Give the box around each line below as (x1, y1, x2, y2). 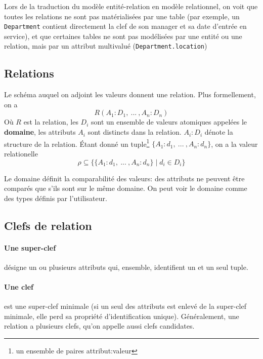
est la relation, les (23, 116, 78, 127)
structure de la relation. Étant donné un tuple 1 (4, 137, 150, 149)
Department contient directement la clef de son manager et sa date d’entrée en (4, 21, 247, 31)
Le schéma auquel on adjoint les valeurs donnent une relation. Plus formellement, (4, 89, 256, 100)
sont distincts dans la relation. (87, 127, 182, 137)
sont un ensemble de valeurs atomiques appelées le (91, 116, 247, 127)
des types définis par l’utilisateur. (4, 192, 107, 203)
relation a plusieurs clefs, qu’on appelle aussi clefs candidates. (4, 321, 195, 331)
